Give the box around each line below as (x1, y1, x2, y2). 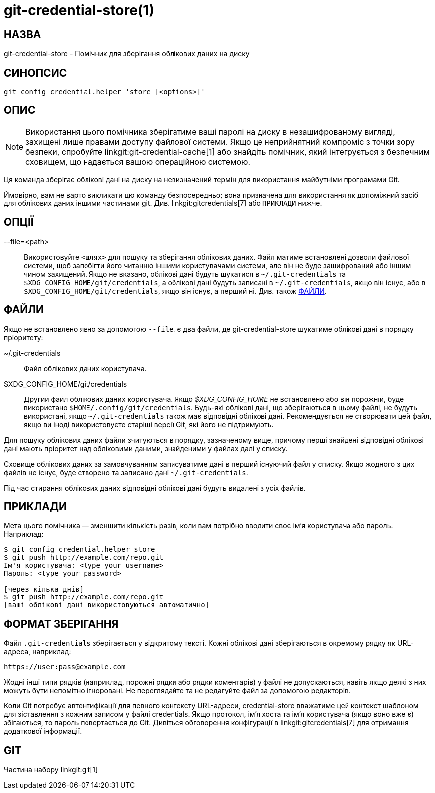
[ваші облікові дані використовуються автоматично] (4, 601, 210, 609)
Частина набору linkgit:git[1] (4, 765, 98, 774)
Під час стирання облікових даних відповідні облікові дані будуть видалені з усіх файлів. (4, 483, 306, 492)
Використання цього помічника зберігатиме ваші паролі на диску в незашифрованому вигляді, (25, 126, 395, 137)
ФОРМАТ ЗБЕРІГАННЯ (4, 617, 119, 630)
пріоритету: (4, 333, 43, 342)
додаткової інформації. (4, 727, 82, 736)
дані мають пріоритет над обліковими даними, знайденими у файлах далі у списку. (4, 444, 288, 453)
